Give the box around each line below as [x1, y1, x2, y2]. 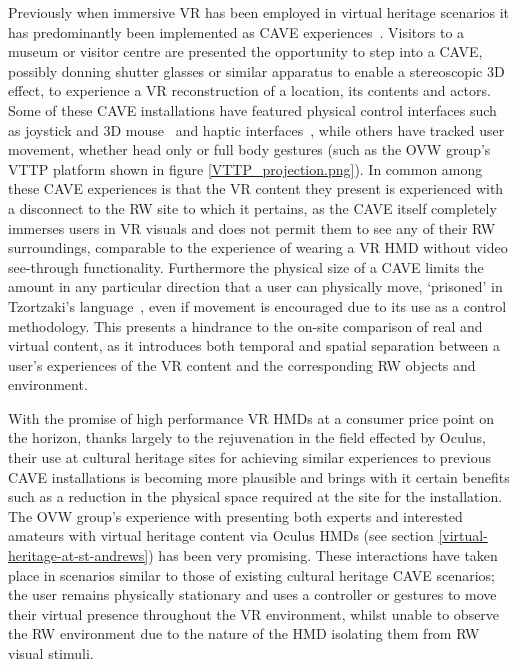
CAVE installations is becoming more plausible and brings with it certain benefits [8, 466, 510, 487]
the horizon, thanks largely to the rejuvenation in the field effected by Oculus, [8, 427, 486, 448]
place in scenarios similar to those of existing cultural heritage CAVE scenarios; [8, 564, 496, 585]
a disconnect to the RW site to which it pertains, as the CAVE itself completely [8, 197, 497, 218]
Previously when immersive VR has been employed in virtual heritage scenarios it [8, 2, 510, 22]
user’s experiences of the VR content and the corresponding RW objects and [8, 354, 476, 375]
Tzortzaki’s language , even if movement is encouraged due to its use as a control [8, 295, 507, 316]
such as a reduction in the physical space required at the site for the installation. [8, 486, 503, 507]
